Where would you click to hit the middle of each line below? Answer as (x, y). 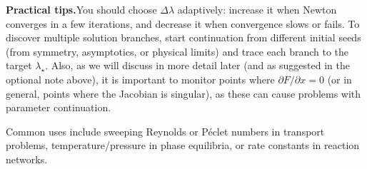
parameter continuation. (59, 107)
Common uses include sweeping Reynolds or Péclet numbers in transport (165, 131)
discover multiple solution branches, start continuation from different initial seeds (183, 37)
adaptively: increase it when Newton (257, 9)
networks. (27, 159)
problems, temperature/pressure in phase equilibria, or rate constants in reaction (183, 145)
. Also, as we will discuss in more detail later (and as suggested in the (197, 65)
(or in (340, 79)
